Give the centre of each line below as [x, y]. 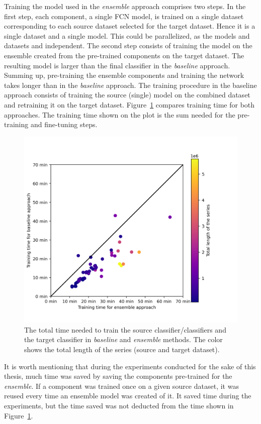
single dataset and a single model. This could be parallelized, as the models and [127, 35]
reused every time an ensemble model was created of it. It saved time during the [128, 396]
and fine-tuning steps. [64, 124]
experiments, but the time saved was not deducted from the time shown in [119, 406]
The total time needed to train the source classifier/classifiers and [125, 329]
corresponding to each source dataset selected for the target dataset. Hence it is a [130, 26]
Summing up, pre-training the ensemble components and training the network [124, 75]
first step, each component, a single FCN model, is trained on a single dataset [124, 16]
